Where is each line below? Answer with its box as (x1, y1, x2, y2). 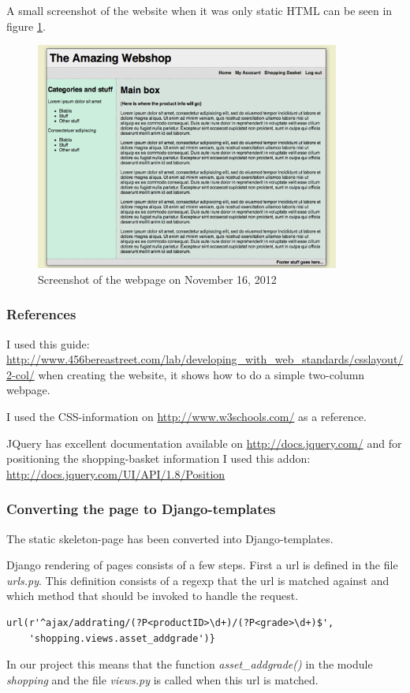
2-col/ (6, 366, 35, 382)
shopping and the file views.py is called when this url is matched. (6, 671, 319, 687)
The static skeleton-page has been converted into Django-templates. (6, 530, 334, 546)
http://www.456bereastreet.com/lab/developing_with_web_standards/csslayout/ (6, 351, 404, 367)
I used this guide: (6, 335, 90, 352)
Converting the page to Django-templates (6, 499, 276, 519)
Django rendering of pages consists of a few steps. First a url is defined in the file (6, 557, 398, 573)
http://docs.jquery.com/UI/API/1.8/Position (6, 465, 225, 482)
